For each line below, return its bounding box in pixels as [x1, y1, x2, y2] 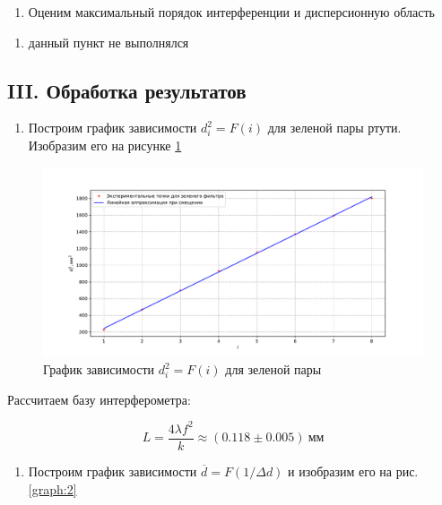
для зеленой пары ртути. [267, 118, 402, 137]
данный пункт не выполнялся [28, 32, 189, 51]
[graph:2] [28, 479, 77, 498]
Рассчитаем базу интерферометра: [7, 389, 191, 408]
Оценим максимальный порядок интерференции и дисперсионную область [28, 3, 435, 21]
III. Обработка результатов [7, 76, 247, 104]
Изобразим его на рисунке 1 [28, 135, 182, 154]
